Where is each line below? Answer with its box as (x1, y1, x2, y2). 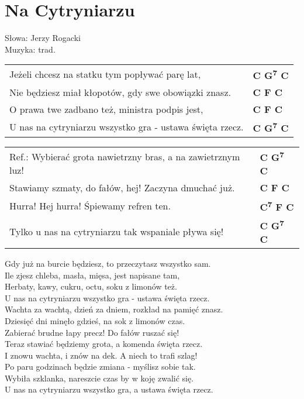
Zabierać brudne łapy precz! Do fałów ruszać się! (5, 326, 179, 338)
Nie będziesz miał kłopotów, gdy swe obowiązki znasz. (9, 85, 231, 99)
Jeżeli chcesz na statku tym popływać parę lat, (9, 67, 201, 81)
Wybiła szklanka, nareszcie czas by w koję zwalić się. (5, 372, 194, 384)
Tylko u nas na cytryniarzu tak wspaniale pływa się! (9, 224, 224, 238)
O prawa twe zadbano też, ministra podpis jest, (9, 102, 203, 116)
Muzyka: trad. (5, 43, 56, 55)
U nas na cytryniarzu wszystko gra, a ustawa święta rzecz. (5, 383, 213, 395)
